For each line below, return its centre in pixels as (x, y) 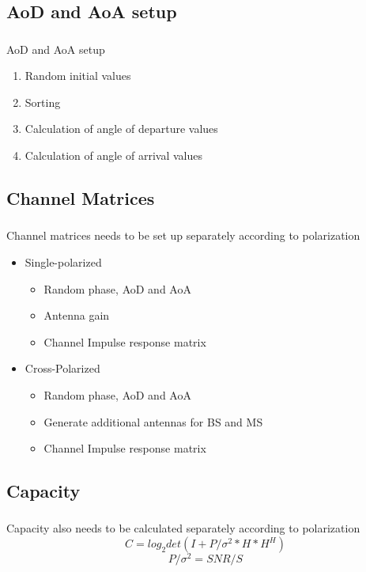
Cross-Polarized (62, 368)
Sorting (43, 102)
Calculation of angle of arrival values (113, 155)
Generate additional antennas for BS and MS (153, 421)
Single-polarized (63, 261)
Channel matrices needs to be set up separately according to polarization (183, 235)
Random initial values (78, 76)
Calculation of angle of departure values (121, 129)
